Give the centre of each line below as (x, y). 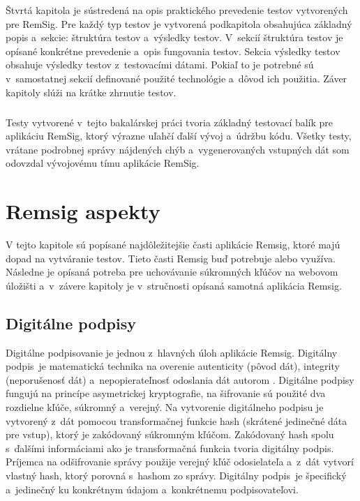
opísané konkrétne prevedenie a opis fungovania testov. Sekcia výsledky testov (173, 51)
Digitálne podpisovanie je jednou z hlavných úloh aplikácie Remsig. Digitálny (172, 352)
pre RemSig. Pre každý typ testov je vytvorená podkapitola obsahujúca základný (179, 23)
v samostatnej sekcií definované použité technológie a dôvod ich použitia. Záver (177, 78)
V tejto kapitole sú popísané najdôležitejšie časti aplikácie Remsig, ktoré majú (173, 245)
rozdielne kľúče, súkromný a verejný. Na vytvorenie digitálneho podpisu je (165, 406)
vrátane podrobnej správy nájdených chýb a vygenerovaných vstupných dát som (178, 149)
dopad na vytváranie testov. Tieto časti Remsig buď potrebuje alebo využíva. (171, 258)
